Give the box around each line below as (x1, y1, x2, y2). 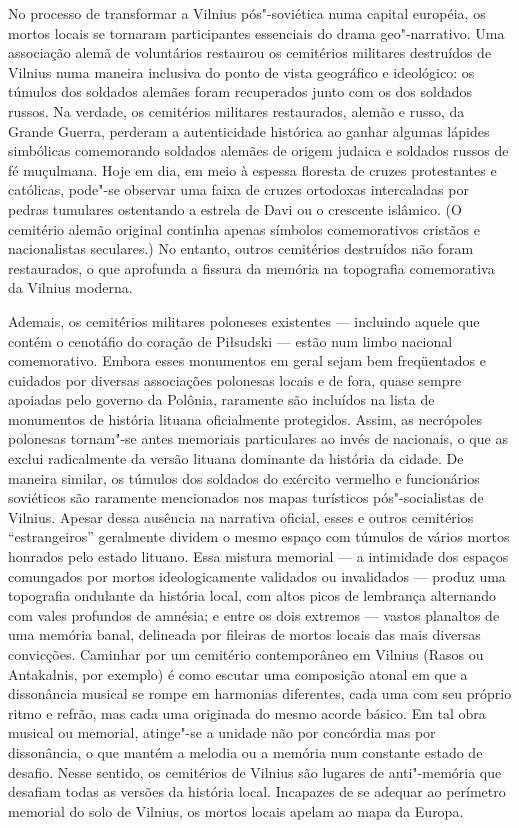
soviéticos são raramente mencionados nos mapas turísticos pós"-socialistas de (8, 487, 484, 508)
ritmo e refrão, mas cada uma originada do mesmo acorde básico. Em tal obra (8, 702, 486, 723)
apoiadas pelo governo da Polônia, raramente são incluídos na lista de (8, 389, 435, 410)
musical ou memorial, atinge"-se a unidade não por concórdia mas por (8, 722, 436, 743)
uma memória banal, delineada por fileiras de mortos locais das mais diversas (8, 624, 481, 645)
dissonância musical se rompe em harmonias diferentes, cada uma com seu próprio (8, 683, 512, 704)
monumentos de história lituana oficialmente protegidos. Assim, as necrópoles (8, 408, 482, 429)
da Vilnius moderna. (8, 277, 133, 298)
